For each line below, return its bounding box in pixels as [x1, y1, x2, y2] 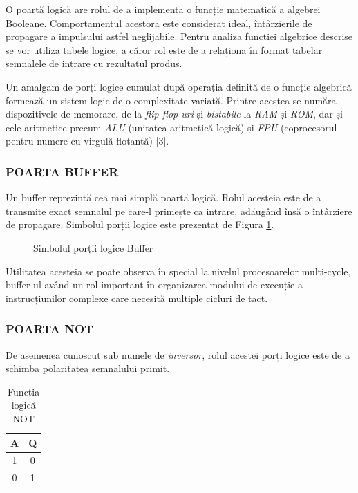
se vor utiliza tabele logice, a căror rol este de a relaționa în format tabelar [6, 42, 323, 57]
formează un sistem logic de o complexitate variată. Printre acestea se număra [6, 93, 337, 107]
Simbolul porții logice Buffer [33, 240, 153, 254]
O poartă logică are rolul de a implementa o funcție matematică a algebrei [6, 2, 321, 16]
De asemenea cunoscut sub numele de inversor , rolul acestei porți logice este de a [6, 347, 350, 362]
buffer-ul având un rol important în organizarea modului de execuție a [6, 277, 303, 292]
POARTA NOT [6, 320, 94, 337]
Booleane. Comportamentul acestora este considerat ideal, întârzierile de [6, 15, 312, 30]
